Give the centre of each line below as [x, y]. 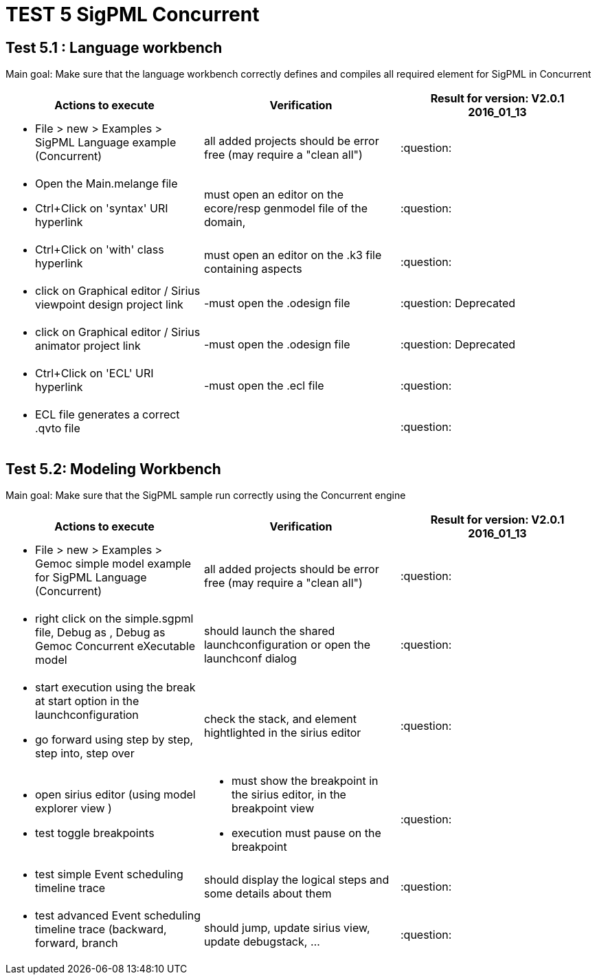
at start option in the [87, 701]
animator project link [88, 346]
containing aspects [253, 269]
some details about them [268, 894]
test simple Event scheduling [109, 875]
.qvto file [58, 428]
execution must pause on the [306, 833]
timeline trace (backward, [101, 929]
